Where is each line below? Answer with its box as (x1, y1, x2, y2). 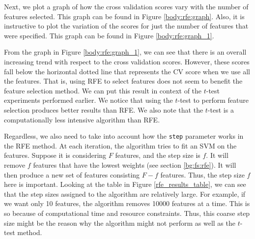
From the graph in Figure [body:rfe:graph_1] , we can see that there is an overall (4, 47, 247, 57)
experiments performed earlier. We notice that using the (4, 95, 173, 105)
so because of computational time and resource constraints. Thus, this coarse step (4, 208, 250, 218)
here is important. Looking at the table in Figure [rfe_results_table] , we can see (4, 179, 246, 189)
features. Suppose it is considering (4, 150, 107, 160)
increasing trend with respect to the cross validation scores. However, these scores (4, 56, 250, 66)
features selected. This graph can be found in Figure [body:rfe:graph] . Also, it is (4, 11, 245, 21)
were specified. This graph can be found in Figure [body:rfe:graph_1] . (4, 30, 214, 40)
